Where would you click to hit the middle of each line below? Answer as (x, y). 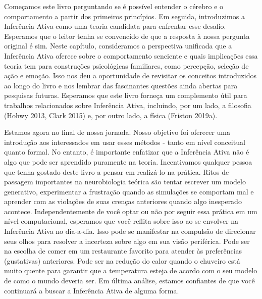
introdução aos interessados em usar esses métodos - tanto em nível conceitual (125, 142)
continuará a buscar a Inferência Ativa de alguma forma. (92, 290)
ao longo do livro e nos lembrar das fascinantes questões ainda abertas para (121, 85)
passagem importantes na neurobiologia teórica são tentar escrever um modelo (125, 182)
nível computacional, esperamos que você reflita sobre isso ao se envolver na (121, 221)
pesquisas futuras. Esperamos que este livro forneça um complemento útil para (126, 95)
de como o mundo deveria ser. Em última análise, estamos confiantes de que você (129, 281)
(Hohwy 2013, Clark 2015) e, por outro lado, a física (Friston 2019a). (111, 115)
